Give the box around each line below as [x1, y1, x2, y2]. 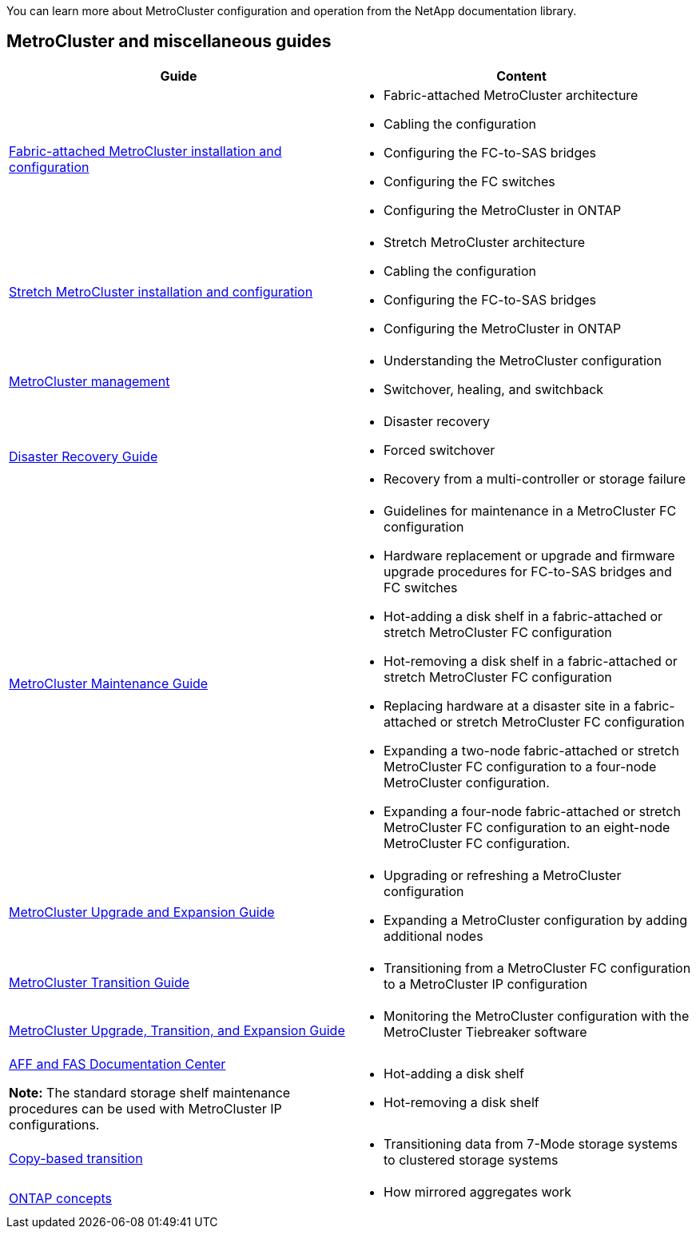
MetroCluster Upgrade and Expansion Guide [9, 903, 275, 920]
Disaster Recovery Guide [9, 448, 158, 464]
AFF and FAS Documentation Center [9, 1055, 226, 1072]
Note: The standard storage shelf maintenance [9, 1084, 291, 1101]
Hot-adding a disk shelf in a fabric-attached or [384, 608, 663, 624]
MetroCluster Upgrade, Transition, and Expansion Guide [9, 1022, 345, 1038]
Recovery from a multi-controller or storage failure [384, 470, 686, 487]
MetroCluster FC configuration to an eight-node [384, 819, 670, 835]
